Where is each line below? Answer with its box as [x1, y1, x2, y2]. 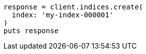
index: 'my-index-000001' [12, 11, 114, 19]
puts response [4, 27, 59, 35]
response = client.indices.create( [4, 3, 143, 11]
